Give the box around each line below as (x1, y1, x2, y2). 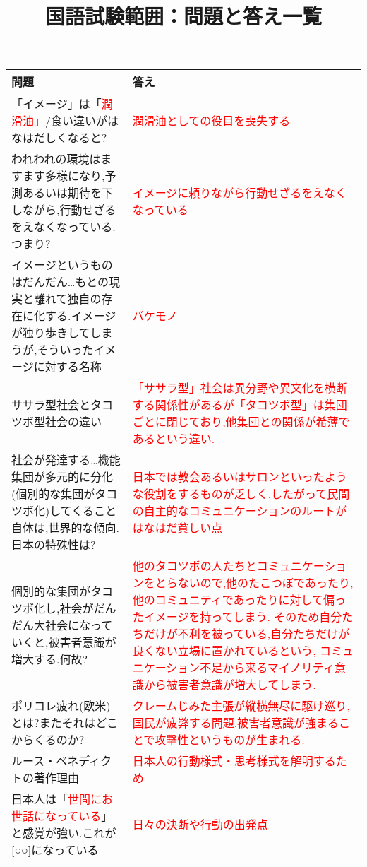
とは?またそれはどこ (11, 714, 119, 731)
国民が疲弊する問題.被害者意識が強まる (132, 714, 339, 731)
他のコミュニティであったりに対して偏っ (132, 591, 347, 608)
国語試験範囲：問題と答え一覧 (44, 1, 322, 30)
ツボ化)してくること (11, 502, 116, 519)
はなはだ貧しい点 (132, 519, 223, 536)
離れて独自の (34, 290, 102, 307)
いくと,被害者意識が (11, 634, 116, 651)
